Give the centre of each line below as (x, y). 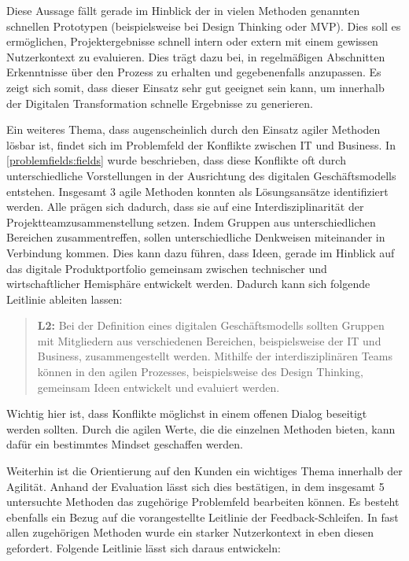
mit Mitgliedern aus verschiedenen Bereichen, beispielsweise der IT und (209, 340)
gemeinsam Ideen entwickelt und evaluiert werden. (158, 387)
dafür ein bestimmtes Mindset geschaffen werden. (125, 444)
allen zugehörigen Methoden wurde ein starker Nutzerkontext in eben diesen (190, 532)
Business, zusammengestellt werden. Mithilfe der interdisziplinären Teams (215, 356)
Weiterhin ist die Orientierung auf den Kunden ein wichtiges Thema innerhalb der (204, 471)
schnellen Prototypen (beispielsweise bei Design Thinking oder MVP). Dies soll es (204, 26)
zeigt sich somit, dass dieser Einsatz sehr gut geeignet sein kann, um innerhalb (195, 87)
